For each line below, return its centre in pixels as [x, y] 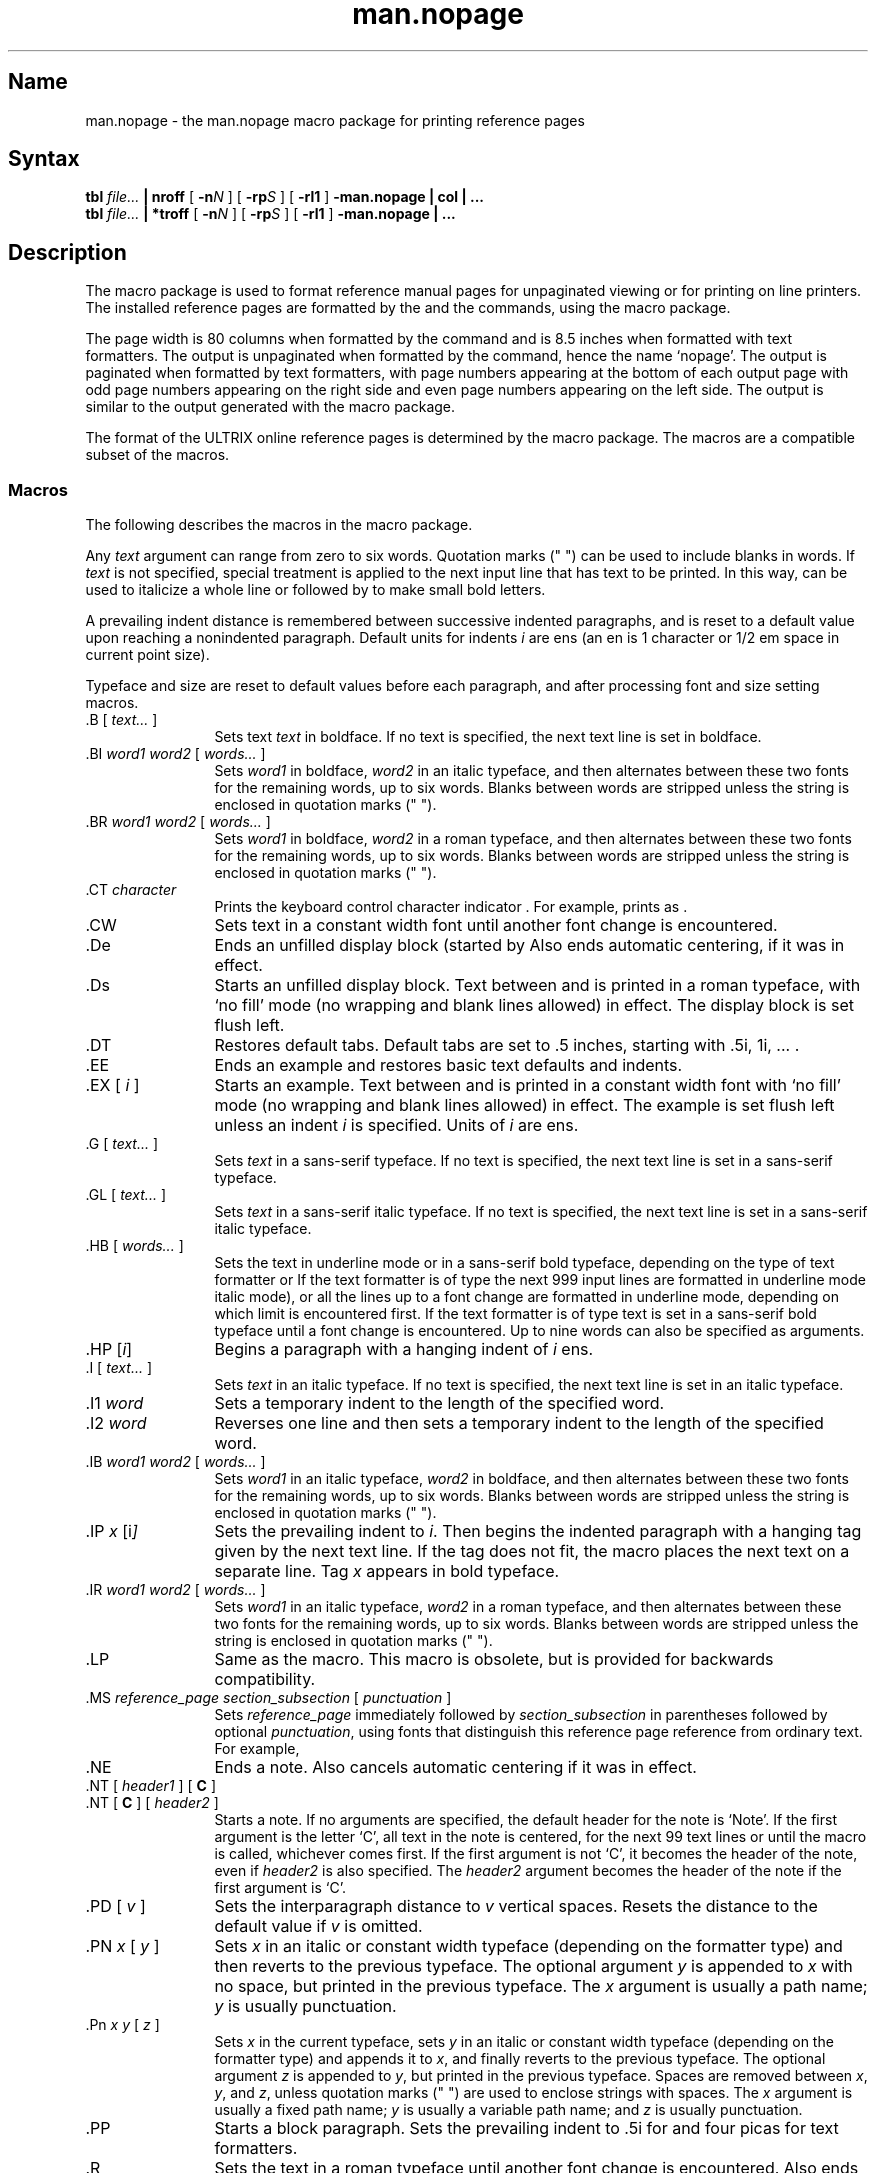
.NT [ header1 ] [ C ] [150, 1786]
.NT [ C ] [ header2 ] [152, 1803]
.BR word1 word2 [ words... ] [178, 822]
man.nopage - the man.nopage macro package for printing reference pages [335, 120]
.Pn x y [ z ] [122, 2025]
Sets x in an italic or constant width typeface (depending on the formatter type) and [528, 1946]
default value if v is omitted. [318, 1926]
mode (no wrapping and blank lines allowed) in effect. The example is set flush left [524, 1105]
